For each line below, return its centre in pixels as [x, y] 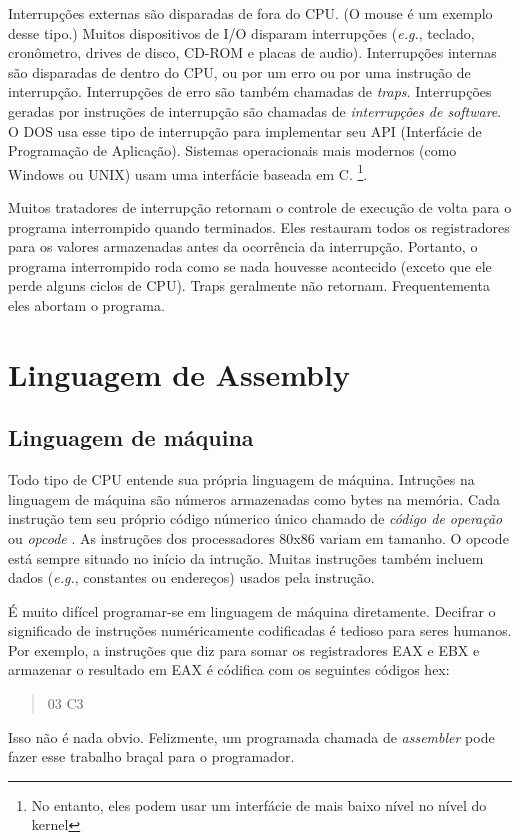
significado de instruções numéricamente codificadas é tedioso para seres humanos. [260, 630]
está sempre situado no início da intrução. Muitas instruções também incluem [246, 557]
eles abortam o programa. [86, 304]
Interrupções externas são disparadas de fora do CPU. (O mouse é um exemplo [250, 13]
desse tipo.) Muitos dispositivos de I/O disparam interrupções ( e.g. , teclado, [241, 32]
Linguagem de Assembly [179, 373]
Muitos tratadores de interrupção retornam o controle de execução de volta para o [260, 207]
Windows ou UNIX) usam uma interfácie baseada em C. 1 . [188, 172]
